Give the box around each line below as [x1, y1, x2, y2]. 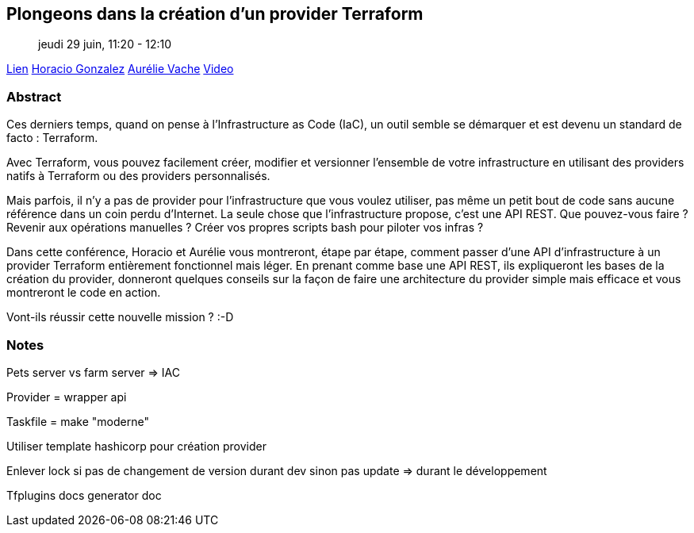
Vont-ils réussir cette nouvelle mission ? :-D [6, 310, 234, 324]
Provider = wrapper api [6, 389, 127, 404]
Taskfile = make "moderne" [6, 414, 149, 428]
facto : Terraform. [6, 131, 98, 145]
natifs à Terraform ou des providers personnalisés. [6, 169, 270, 183]
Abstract [6, 88, 62, 105]
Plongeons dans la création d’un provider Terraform [6, 4, 424, 24]
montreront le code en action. [6, 286, 161, 300]
